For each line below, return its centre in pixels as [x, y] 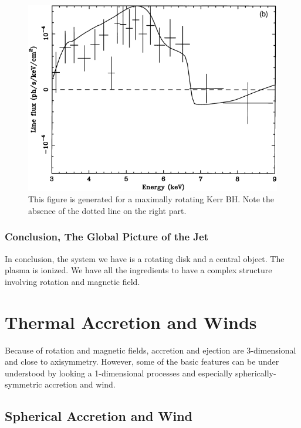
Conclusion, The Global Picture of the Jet [106, 237]
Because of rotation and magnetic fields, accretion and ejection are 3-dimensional [150, 350]
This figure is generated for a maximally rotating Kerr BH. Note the [151, 199]
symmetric [23, 384]
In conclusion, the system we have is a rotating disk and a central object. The [145, 258]
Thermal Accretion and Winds [131, 322]
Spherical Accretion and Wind [99, 416]
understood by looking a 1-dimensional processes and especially [119, 373]
